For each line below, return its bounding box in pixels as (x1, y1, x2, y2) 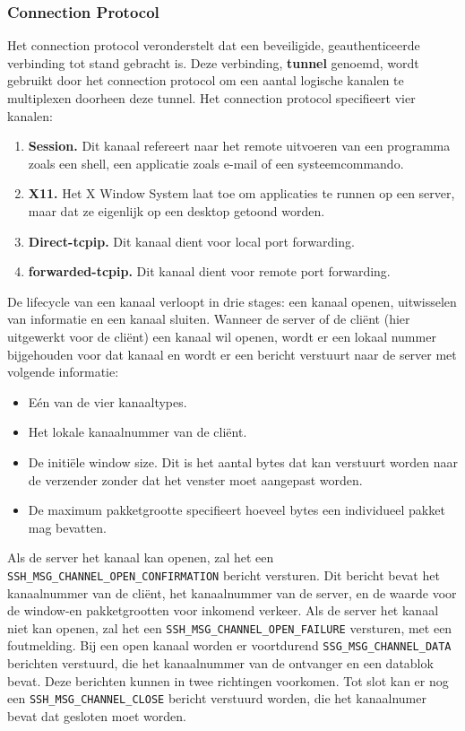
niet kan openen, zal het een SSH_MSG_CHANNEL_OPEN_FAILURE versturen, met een (7, 618, 452, 637)
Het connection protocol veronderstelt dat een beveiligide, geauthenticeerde (7, 36, 420, 55)
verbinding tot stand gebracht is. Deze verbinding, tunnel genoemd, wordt (7, 53, 419, 72)
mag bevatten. (28, 518, 107, 536)
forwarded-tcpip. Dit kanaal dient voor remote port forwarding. (28, 262, 391, 281)
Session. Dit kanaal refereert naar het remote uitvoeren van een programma (28, 136, 451, 155)
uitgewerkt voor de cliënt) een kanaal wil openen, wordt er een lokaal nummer (7, 326, 436, 345)
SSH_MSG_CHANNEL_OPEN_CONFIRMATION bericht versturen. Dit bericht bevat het (7, 565, 440, 584)
